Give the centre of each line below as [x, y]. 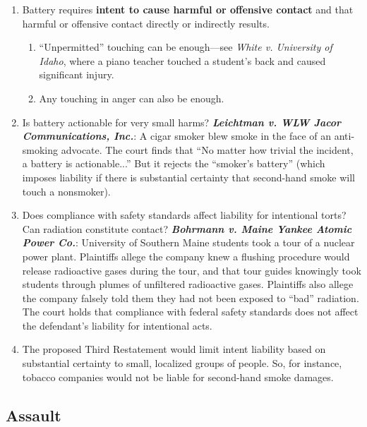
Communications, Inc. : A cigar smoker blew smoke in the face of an [177, 136]
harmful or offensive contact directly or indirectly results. [146, 23]
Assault [34, 415]
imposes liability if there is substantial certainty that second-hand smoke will [188, 177]
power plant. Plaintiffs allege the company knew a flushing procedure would [186, 256]
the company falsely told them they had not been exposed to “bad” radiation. [191, 297]
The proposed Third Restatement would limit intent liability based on [174, 349]
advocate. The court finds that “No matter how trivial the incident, [207, 149]
